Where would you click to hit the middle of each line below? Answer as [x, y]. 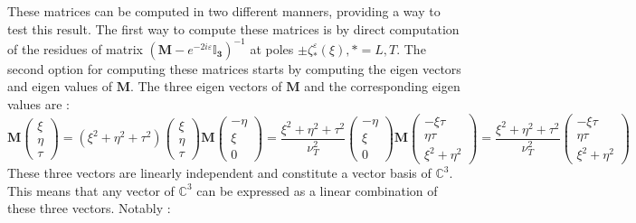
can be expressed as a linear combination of [317, 190]
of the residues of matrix [75, 48]
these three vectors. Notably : [89, 208]
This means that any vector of [91, 190]
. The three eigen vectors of [206, 86]
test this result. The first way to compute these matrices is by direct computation [233, 28]
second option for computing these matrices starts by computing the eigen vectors [234, 68]
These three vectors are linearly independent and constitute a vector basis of [219, 173]
